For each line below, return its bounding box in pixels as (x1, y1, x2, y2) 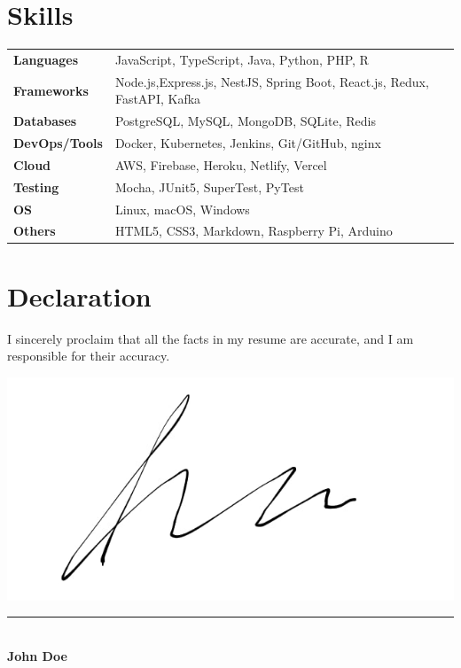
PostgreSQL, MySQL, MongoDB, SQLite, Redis (114, 112, 376, 130)
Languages (13, 50, 79, 68)
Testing (13, 177, 59, 196)
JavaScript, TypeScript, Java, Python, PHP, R (114, 50, 369, 68)
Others (13, 221, 56, 240)
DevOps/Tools (13, 134, 103, 151)
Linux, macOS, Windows (114, 199, 250, 218)
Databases (13, 112, 77, 130)
